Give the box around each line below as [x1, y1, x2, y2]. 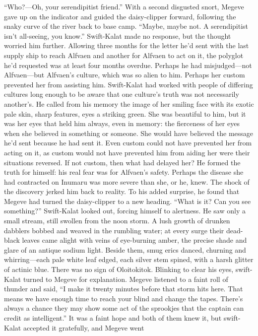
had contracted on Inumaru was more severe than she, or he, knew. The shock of [4, 176, 250, 187]
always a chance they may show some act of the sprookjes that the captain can [4, 303, 244, 313]
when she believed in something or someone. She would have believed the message [4, 128, 254, 138]
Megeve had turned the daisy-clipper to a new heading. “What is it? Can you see [4, 196, 251, 206]
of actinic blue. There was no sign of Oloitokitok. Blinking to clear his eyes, [4, 264, 234, 274]
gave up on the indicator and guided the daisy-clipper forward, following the [4, 11, 236, 21]
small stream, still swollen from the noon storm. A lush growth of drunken [4, 215, 230, 226]
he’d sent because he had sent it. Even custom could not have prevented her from [4, 137, 252, 148]
